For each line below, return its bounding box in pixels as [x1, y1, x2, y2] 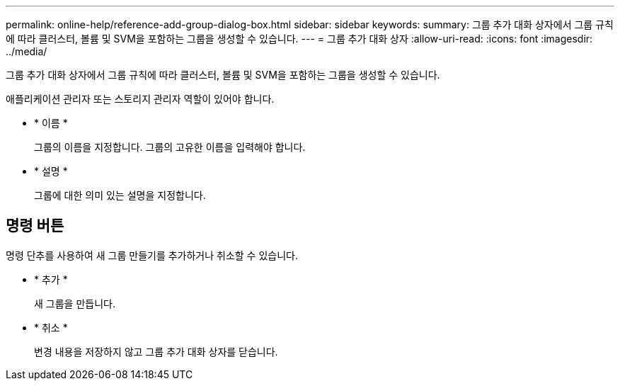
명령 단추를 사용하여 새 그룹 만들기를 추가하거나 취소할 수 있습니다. [6, 249, 298, 261]
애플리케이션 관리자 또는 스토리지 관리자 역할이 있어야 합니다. [6, 93, 275, 105]
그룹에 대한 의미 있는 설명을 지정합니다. [34, 189, 206, 201]
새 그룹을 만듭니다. [34, 297, 115, 310]
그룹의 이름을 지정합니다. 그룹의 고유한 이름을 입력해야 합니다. [34, 141, 306, 153]
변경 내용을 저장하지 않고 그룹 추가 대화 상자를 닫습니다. [34, 345, 278, 358]
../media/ [6, 45, 47, 57]
